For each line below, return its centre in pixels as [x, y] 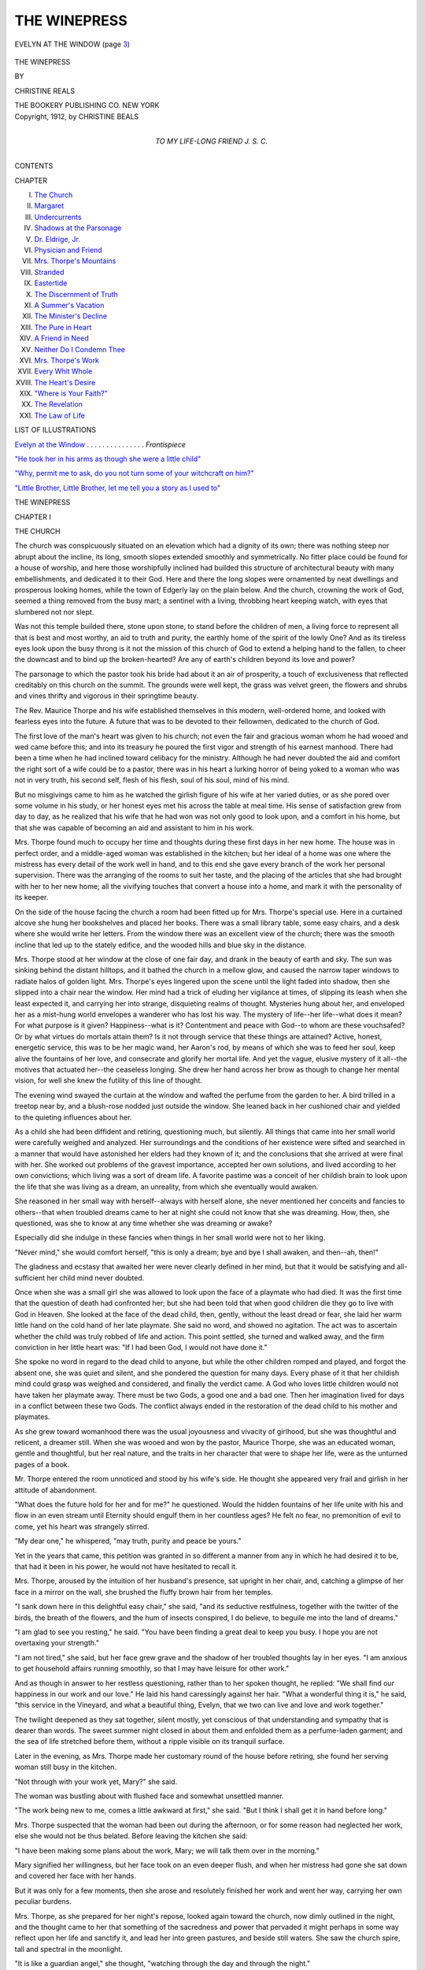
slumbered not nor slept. [54, 611]
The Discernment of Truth [76, 294]
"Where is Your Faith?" [71, 393]
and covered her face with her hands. [76, 1876]
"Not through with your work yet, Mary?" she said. [96, 1782]
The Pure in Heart [63, 327]
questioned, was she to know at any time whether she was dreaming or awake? [144, 1223]
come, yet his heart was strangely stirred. [82, 1526]
